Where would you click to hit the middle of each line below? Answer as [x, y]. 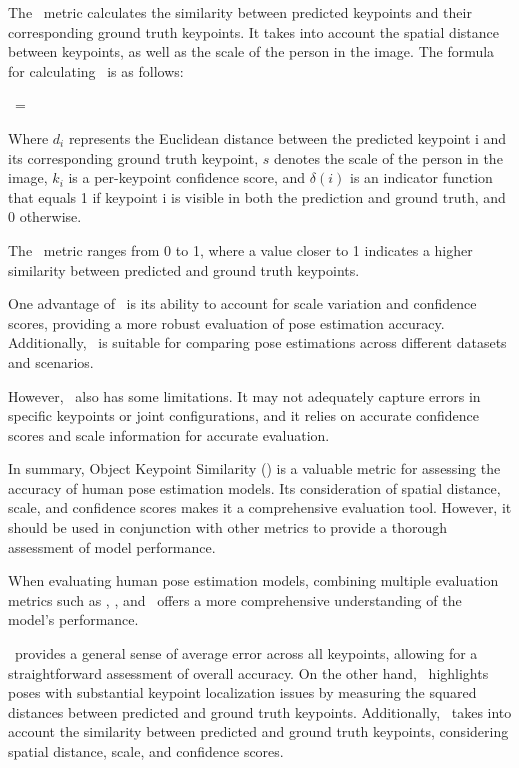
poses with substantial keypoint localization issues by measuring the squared [242, 692]
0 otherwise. [45, 216]
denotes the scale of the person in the [388, 157]
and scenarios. [51, 361]
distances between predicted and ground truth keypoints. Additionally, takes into [260, 711]
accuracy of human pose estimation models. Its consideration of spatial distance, [254, 487]
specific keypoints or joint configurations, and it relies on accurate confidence [244, 415]
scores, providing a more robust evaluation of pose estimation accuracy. [226, 322]
